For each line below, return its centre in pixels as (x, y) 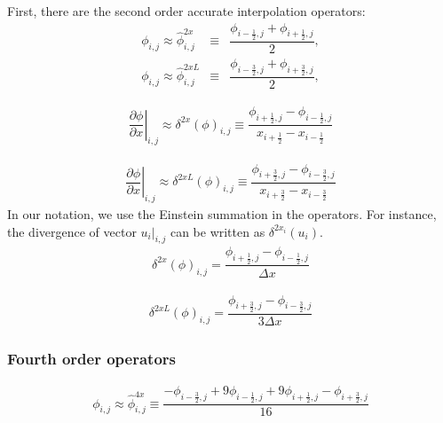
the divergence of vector (72, 231)
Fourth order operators (91, 358)
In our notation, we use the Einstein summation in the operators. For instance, (222, 213)
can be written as (218, 231)
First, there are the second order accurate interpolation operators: (186, 11)
